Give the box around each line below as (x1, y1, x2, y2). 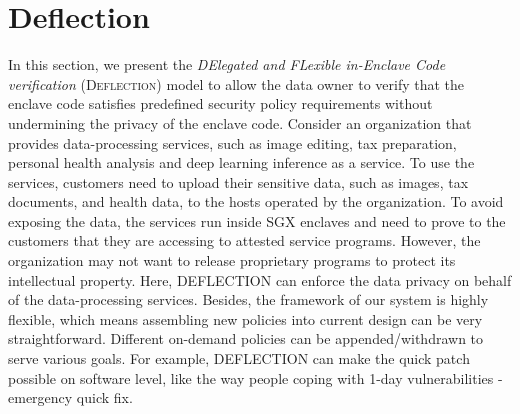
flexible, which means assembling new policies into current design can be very (8, 308, 483, 329)
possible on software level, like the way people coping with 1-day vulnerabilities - (8, 367, 503, 388)
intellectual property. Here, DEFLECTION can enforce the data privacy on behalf (8, 269, 512, 290)
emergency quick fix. (8, 387, 133, 408)
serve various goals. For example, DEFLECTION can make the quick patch (8, 348, 470, 369)
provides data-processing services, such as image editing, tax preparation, (8, 132, 457, 153)
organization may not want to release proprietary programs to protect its (8, 250, 456, 271)
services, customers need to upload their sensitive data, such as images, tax (8, 171, 469, 192)
